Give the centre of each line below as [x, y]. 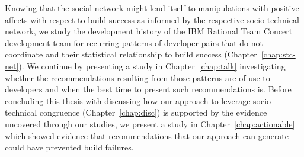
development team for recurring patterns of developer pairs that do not [134, 42]
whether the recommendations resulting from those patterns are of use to [137, 77]
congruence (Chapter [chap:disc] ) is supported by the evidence [153, 112]
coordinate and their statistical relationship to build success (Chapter [131, 54]
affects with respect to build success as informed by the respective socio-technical [152, 19]
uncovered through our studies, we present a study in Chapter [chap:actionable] [150, 124]
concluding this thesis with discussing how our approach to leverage [128, 100]
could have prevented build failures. [69, 147]
